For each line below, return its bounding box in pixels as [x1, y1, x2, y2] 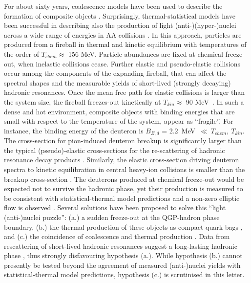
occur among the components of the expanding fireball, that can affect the [4, 68, 227, 78]
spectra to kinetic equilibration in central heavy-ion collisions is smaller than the [4, 164, 245, 174]
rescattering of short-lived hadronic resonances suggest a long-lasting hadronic [4, 240, 237, 251]
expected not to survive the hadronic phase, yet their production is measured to [4, 183, 243, 194]
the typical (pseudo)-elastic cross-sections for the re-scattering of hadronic [4, 145, 225, 155]
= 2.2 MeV [162, 125, 196, 135]
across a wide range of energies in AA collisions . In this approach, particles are [4, 29, 242, 40]
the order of [4, 48, 40, 59]
